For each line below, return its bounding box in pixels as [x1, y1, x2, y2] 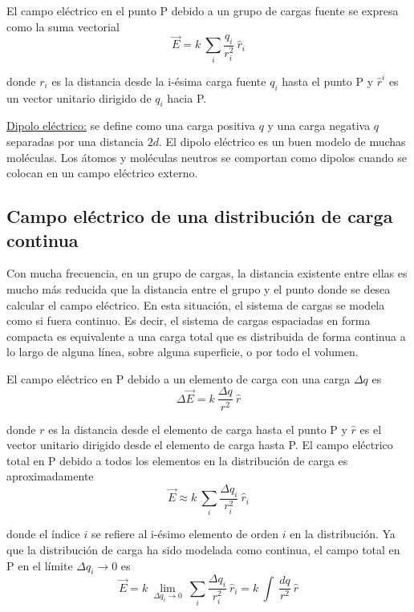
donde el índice [6, 525, 80, 542]
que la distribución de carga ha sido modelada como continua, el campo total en [6, 541, 400, 558]
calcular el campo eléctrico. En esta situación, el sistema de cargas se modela [6, 296, 385, 313]
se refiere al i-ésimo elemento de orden [91, 525, 279, 542]
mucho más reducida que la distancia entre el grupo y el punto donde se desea [6, 280, 391, 297]
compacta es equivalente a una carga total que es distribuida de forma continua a [6, 327, 406, 344]
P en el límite [6, 557, 73, 573]
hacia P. [167, 89, 207, 106]
